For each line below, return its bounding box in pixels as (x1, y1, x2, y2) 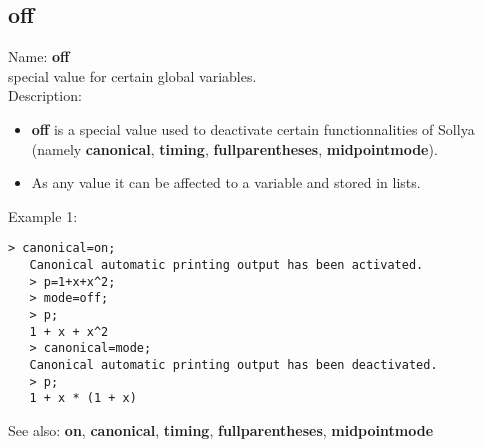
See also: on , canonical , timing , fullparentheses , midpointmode (8, 419, 434, 440)
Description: (8, 85, 82, 106)
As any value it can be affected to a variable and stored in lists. (31, 172, 421, 193)
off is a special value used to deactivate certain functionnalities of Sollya (31, 118, 475, 139)
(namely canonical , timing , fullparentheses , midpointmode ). (31, 138, 438, 159)
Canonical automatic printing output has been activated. (29, 258, 424, 273)
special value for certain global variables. (8, 65, 257, 86)
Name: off (8, 46, 70, 67)
